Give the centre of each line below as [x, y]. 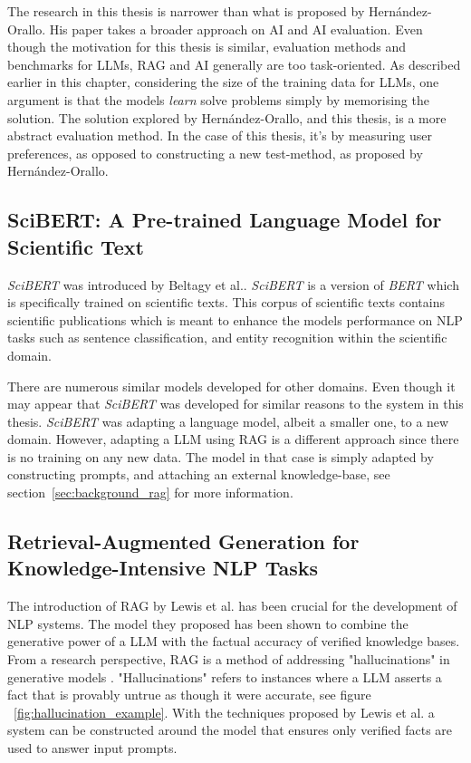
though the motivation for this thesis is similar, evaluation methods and [207, 47]
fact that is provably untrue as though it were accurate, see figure [189, 695]
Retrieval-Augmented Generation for [183, 541]
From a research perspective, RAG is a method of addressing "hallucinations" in [229, 659]
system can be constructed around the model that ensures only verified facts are [230, 730]
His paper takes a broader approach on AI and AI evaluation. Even [236, 29]
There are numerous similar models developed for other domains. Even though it [231, 386]
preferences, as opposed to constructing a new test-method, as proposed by [215, 153]
